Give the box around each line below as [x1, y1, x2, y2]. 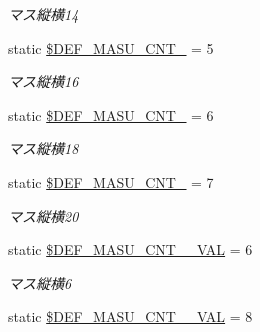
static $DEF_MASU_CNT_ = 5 [8, 37, 214, 58]
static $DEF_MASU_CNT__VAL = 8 [8, 306, 253, 327]
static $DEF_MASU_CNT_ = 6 [8, 104, 214, 125]
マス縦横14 [8, 4, 79, 24]
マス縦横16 [8, 71, 79, 92]
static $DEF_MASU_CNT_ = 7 [8, 171, 214, 192]
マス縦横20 [8, 205, 79, 226]
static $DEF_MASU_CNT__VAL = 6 [8, 239, 253, 260]
